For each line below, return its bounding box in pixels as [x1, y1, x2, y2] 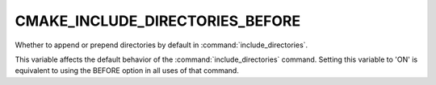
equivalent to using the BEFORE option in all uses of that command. [15, 66, 240, 75]
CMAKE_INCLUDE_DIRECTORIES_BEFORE [15, 12, 301, 30]
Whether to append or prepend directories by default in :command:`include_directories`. [15, 40, 308, 50]
